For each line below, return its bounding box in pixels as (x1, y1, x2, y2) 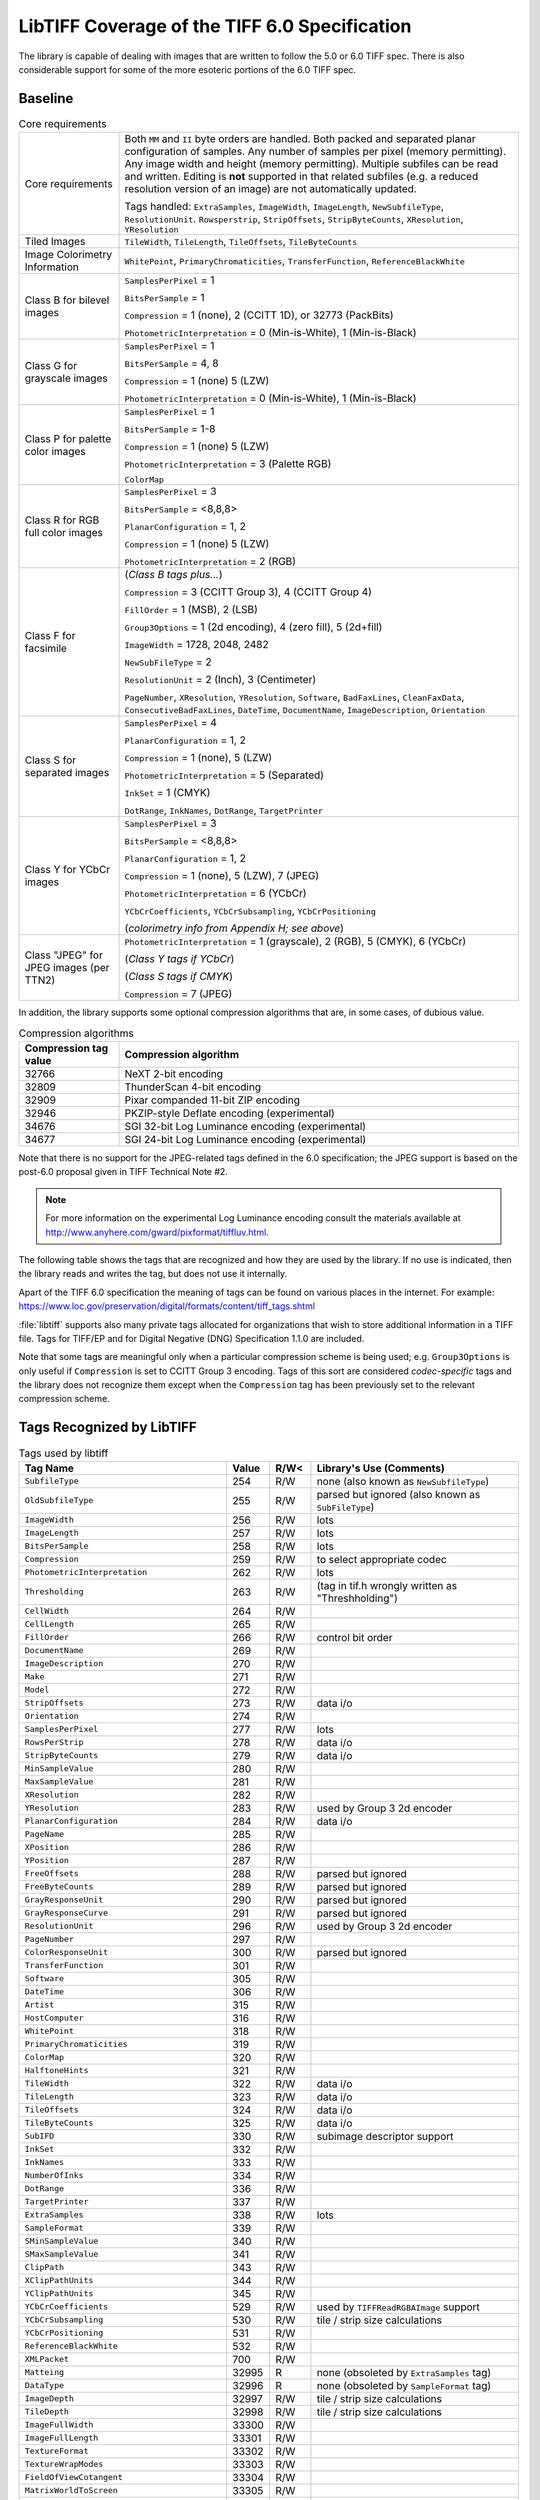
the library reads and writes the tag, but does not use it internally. (18, 1268, 288, 1280)
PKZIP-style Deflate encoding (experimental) (124, 1106, 335, 1120)
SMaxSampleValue (24, 2249, 99, 2260)
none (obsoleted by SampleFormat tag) (316, 2378, 492, 2392)
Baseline (18, 90, 74, 107)
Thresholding (24, 1586, 84, 1597)
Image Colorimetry (24, 248, 113, 262)
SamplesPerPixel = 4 (124, 716, 217, 730)
